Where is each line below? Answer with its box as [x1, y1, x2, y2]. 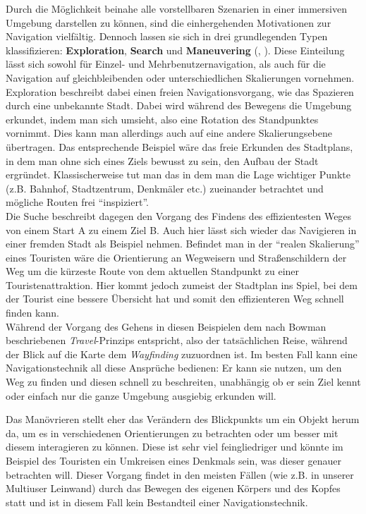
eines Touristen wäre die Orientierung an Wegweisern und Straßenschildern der [6, 250, 347, 264]
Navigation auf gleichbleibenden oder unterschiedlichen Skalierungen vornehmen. [6, 70, 355, 85]
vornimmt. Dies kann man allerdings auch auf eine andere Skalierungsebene [6, 126, 332, 140]
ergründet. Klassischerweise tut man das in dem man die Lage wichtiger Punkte [6, 167, 350, 182]
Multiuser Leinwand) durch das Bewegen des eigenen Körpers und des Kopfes [6, 481, 341, 496]
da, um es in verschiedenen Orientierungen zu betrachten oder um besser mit [6, 425, 338, 440]
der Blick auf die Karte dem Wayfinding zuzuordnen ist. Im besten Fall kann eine [6, 346, 358, 361]
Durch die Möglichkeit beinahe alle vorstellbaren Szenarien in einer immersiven [6, 1, 347, 16]
